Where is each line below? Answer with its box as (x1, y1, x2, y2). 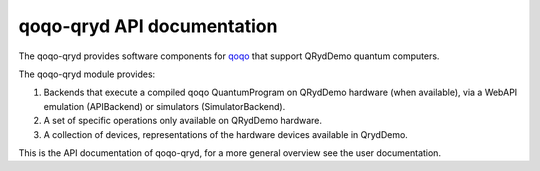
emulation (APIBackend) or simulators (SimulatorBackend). (43, 100, 286, 112)
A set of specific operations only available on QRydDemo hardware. (43, 115, 323, 127)
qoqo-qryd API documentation (18, 15, 278, 37)
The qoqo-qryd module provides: (18, 68, 156, 80)
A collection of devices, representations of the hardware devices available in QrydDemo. (43, 128, 409, 140)
